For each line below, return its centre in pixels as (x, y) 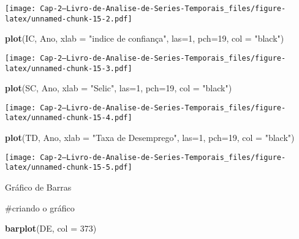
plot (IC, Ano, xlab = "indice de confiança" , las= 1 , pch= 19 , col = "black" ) (145, 38)
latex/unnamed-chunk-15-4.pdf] (69, 118)
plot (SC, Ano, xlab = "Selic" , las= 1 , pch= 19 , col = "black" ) (119, 88)
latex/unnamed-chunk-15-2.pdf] (69, 19)
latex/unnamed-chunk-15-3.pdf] (69, 68)
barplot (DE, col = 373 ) (51, 228)
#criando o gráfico (40, 207)
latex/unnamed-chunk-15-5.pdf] (69, 168)
